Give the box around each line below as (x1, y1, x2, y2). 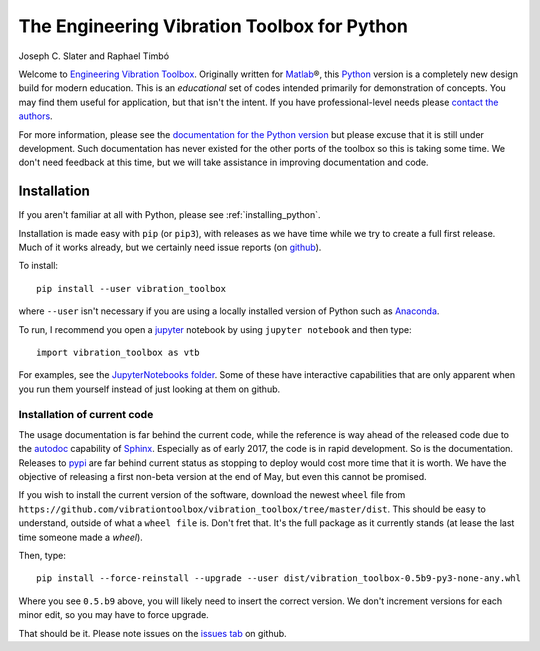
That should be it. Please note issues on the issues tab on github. (18, 627, 287, 639)
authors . (18, 110, 54, 122)
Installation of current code (18, 408, 154, 422)
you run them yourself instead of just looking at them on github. (18, 383, 281, 395)
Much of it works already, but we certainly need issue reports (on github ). (18, 241, 322, 253)
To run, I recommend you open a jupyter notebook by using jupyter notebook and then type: (18, 323, 412, 335)
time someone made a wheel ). (18, 531, 144, 543)
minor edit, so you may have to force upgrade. (18, 609, 209, 621)
